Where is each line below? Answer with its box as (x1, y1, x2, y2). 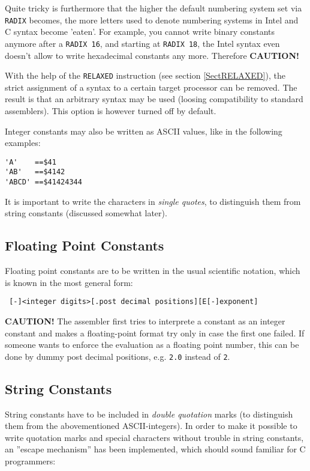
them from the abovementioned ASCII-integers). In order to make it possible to (5, 419, 297, 432)
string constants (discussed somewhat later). (5, 207, 167, 219)
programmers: (5, 454, 56, 467)
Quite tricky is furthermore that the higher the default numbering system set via (5, 2, 302, 14)
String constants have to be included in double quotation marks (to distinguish (5, 407, 293, 420)
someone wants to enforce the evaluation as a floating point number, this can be (5, 338, 299, 351)
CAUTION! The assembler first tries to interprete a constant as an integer (5, 314, 285, 327)
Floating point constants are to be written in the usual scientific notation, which (5, 264, 300, 277)
